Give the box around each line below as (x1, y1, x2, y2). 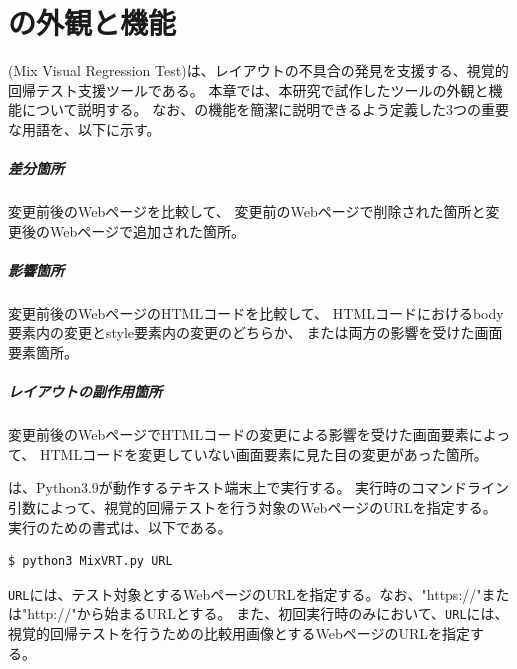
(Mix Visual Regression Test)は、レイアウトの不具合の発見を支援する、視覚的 (8, 60, 509, 81)
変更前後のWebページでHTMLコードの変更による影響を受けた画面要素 (8, 424, 469, 445)
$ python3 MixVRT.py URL (8, 554, 173, 569)
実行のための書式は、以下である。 (8, 516, 232, 537)
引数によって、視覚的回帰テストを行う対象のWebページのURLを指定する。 (8, 496, 497, 517)
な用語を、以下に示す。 (8, 118, 161, 139)
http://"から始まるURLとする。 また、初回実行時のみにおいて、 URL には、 (27, 603, 509, 624)
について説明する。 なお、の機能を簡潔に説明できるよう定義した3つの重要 (21, 99, 509, 120)
